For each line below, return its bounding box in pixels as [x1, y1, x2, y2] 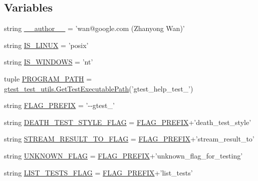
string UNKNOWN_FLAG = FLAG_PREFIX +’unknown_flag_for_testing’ [4, 150, 243, 160]
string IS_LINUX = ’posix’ [4, 39, 89, 50]
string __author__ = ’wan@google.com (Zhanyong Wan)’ [4, 23, 185, 33]
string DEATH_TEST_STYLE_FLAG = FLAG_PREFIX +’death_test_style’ [4, 116, 251, 127]
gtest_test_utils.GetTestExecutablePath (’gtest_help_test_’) [4, 83, 193, 93]
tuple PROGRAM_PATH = [4, 73, 92, 83]
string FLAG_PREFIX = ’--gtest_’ [4, 100, 115, 110]
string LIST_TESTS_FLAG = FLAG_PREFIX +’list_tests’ [4, 167, 193, 177]
